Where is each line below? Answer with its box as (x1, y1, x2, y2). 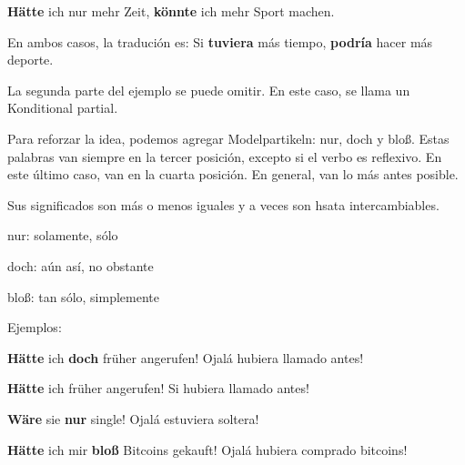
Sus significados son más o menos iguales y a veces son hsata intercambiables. (7, 195, 440, 214)
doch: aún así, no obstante (7, 256, 154, 275)
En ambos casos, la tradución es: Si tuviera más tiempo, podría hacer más (7, 32, 433, 51)
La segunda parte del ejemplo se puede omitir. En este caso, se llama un (7, 80, 410, 99)
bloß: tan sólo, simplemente (7, 287, 159, 306)
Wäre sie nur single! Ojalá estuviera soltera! (7, 409, 259, 428)
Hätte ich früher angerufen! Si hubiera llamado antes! (7, 379, 309, 398)
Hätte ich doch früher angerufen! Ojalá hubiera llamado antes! (7, 348, 364, 367)
